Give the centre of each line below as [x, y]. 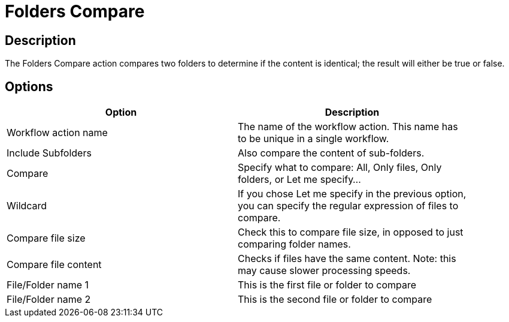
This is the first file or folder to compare [327, 285]
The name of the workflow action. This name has [348, 127]
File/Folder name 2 [49, 300]
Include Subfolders [49, 153]
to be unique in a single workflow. [313, 139]
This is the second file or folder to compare [335, 300]
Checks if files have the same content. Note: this [347, 259]
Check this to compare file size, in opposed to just [351, 232]
